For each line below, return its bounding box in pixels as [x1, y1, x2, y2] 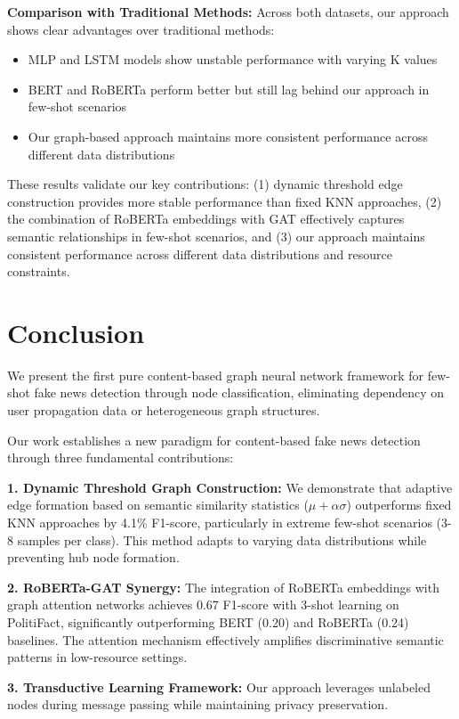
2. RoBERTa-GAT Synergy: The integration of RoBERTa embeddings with [7, 577, 439, 596]
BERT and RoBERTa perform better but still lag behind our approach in [28, 79, 430, 98]
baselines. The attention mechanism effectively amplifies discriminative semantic [7, 630, 444, 649]
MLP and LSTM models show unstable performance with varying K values [28, 50, 438, 69]
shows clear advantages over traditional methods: [7, 20, 275, 38]
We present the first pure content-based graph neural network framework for [7, 365, 424, 384]
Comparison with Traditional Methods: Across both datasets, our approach [7, 3, 449, 20]
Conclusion [7, 314, 145, 350]
